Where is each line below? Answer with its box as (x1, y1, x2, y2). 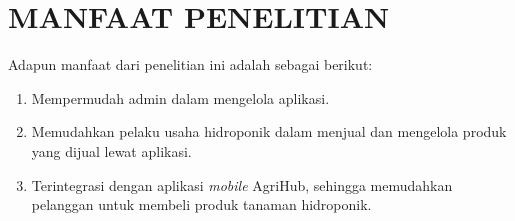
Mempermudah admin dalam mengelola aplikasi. (31, 87, 330, 108)
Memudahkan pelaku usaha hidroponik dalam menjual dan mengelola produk (31, 121, 507, 142)
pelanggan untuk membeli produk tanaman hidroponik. (31, 194, 372, 215)
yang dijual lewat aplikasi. (31, 140, 192, 161)
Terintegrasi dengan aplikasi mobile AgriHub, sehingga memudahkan (31, 174, 453, 195)
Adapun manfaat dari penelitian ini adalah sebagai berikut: (8, 54, 373, 75)
